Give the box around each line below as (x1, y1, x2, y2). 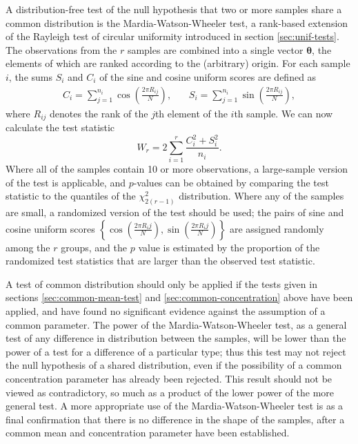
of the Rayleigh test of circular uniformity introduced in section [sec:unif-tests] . (6, 29, 339, 44)
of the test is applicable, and (6, 175, 126, 189)
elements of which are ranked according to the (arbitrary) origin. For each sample (6, 56, 350, 70)
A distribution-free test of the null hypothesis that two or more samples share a (6, 2, 342, 16)
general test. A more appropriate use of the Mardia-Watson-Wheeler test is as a (6, 398, 344, 413)
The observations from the (6, 42, 117, 57)
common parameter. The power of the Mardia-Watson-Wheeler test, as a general (6, 317, 347, 331)
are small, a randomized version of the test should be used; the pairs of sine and (6, 204, 344, 219)
